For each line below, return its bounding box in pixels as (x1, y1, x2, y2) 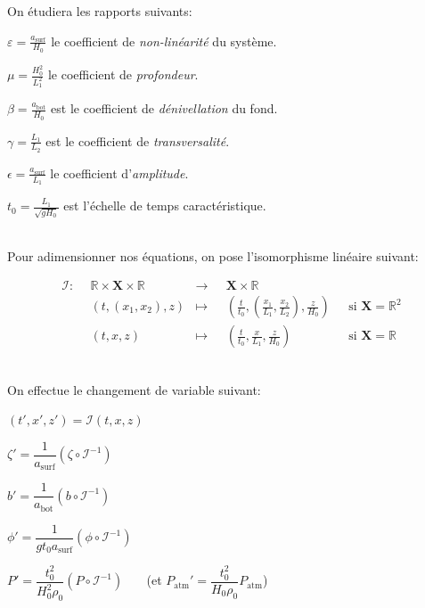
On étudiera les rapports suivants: (7, 2, 192, 20)
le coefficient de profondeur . (47, 65, 199, 84)
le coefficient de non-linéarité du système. (51, 31, 277, 50)
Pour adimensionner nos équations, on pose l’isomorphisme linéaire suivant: (7, 247, 419, 266)
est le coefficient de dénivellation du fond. (51, 99, 278, 118)
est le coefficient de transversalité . (45, 131, 230, 150)
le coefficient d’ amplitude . (50, 163, 189, 182)
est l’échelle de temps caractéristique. (63, 196, 266, 215)
